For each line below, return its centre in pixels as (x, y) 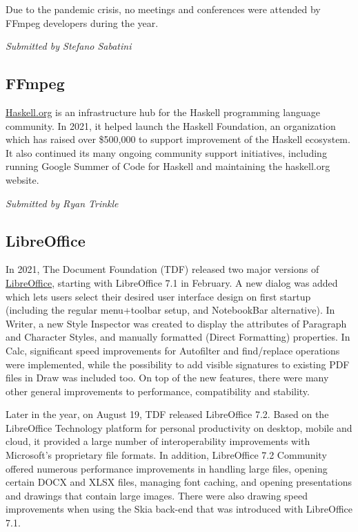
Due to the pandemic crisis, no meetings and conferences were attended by (163, 9)
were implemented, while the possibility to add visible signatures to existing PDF (178, 364)
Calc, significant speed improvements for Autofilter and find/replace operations (173, 350)
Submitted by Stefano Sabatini (69, 46)
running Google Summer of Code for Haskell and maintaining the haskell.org (168, 166)
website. (22, 179)
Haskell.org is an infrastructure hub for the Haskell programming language (163, 112)
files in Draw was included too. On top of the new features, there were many (167, 378)
